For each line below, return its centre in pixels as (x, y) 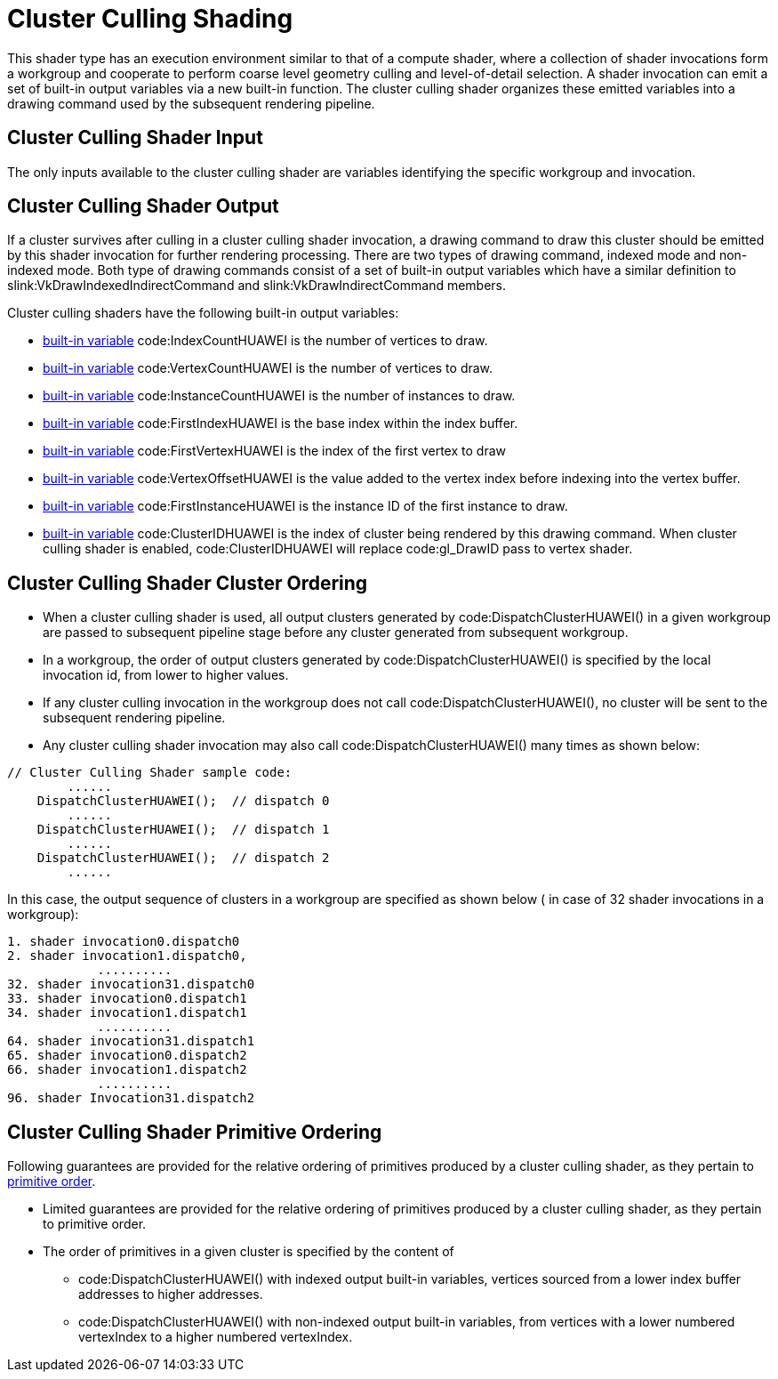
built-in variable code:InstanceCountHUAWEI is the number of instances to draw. (279, 396)
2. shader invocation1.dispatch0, (127, 956)
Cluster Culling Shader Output (143, 206)
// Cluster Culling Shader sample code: (150, 773)
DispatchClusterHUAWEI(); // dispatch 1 (183, 830)
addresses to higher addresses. (171, 1294)
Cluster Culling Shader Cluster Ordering (188, 583)
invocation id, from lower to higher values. (166, 675)
